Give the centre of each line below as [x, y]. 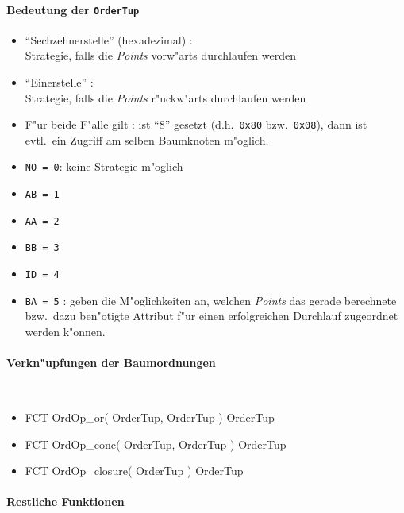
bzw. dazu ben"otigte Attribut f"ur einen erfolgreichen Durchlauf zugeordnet [212, 316]
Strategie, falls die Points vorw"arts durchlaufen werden [160, 55]
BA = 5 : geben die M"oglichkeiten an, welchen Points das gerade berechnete [211, 300]
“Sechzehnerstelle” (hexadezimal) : [109, 39]
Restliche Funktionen [65, 501]
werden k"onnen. [65, 332]
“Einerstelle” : [59, 82]
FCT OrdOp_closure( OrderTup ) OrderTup [134, 471]
